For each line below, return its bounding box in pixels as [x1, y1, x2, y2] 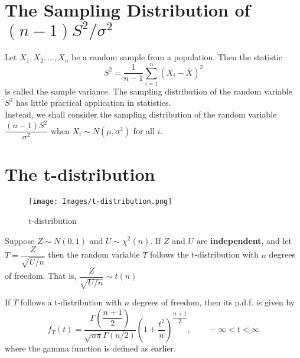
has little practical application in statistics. [15, 96, 171, 109]
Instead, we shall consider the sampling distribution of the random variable [5, 108, 277, 121]
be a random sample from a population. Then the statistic [71, 51, 282, 63]
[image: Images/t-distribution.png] [28, 197, 172, 206]
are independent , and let [196, 234, 292, 246]
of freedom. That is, [5, 269, 77, 282]
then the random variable [48, 248, 140, 261]
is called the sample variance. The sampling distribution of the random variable [5, 84, 292, 97]
